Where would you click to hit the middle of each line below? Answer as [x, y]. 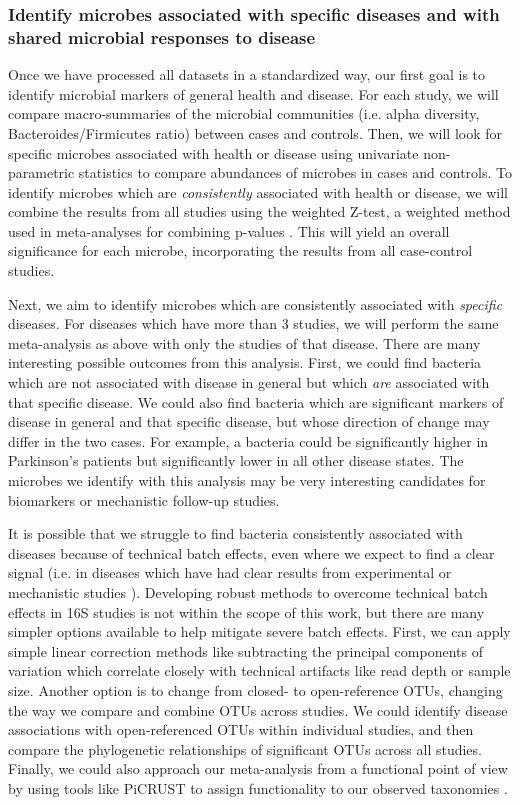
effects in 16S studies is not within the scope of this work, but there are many [246, 611]
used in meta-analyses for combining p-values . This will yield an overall [229, 230]
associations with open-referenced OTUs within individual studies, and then [241, 729]
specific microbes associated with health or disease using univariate [213, 152]
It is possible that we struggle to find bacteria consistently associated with [235, 533]
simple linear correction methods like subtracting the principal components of [245, 650]
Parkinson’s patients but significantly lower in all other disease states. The [236, 460]
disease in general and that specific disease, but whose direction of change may [249, 421]
